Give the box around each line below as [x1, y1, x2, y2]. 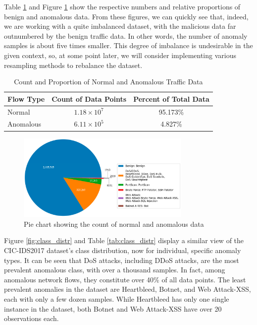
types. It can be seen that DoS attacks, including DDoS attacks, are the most [4, 255, 239, 265]
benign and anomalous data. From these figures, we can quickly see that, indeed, [4, 11, 249, 21]
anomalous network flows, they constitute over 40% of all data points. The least [4, 274, 246, 284]
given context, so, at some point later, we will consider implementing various [4, 50, 236, 60]
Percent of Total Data [133, 93, 209, 104]
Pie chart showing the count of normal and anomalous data [24, 218, 204, 229]
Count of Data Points [51, 93, 127, 104]
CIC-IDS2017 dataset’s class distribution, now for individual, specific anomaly [4, 245, 241, 255]
